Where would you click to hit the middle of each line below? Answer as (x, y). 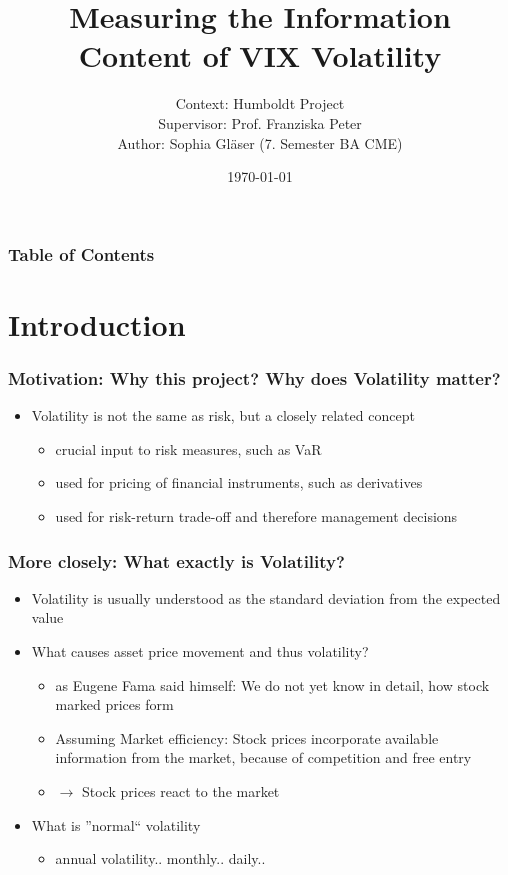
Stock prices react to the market (180, 790)
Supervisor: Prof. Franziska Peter (260, 122)
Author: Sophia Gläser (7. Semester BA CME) (260, 142)
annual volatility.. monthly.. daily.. (160, 858)
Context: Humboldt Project (260, 103)
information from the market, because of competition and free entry (263, 757)
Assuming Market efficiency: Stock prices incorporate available (247, 737)
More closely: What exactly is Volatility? (176, 560)
